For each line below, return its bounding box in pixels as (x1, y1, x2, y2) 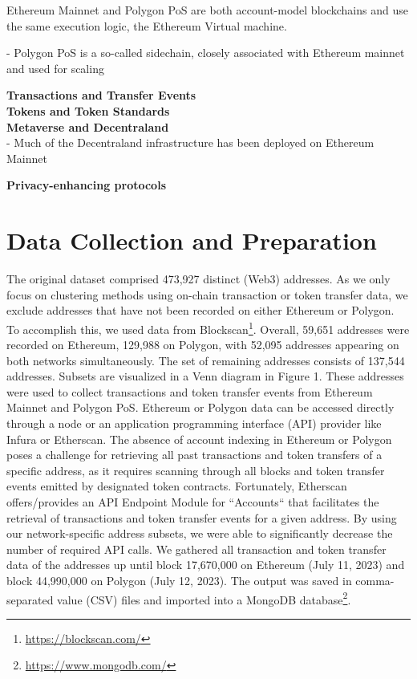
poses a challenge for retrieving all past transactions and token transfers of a (6, 446, 383, 463)
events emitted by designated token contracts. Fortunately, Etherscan (6, 478, 347, 494)
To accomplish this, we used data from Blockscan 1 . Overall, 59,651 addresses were (6, 318, 410, 337)
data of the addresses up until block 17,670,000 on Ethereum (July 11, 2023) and (6, 556, 405, 573)
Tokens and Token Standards (6, 102, 170, 119)
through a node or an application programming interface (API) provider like (6, 415, 382, 432)
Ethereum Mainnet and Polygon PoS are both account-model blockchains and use (6, 2, 408, 18)
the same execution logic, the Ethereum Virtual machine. (6, 17, 287, 34)
